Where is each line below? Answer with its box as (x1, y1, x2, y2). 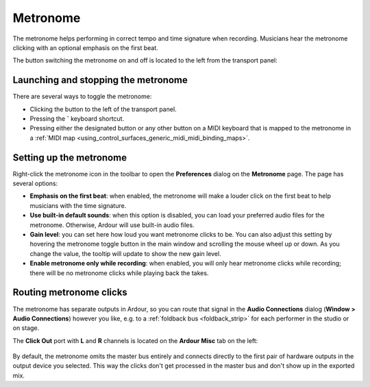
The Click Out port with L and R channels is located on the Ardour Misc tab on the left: (12, 336, 258, 344)
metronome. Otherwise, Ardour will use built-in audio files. (29, 220, 195, 229)
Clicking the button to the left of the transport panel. (29, 105, 177, 113)
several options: (12, 179, 58, 188)
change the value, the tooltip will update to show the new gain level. (29, 249, 222, 257)
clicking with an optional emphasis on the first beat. (12, 43, 159, 51)
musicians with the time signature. (29, 201, 127, 209)
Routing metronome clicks (12, 287, 128, 298)
